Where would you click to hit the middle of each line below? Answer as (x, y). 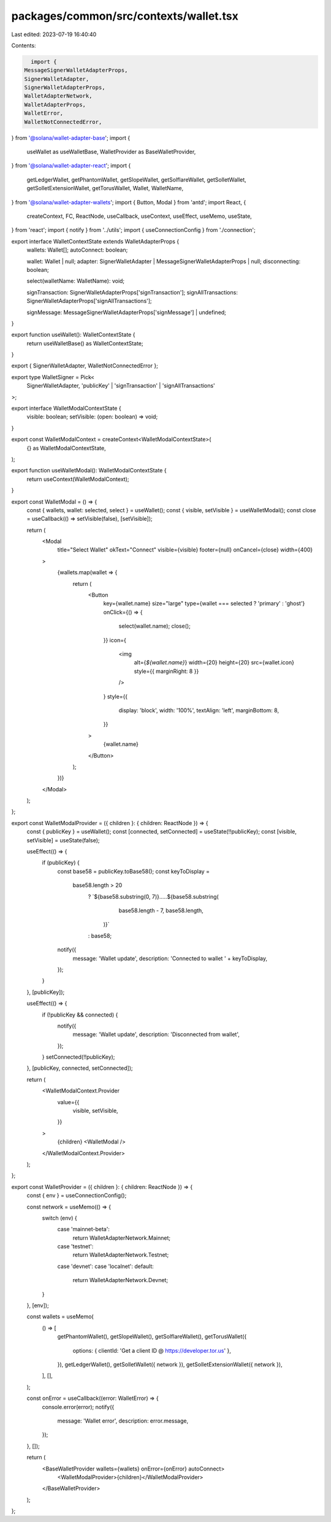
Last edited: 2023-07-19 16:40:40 (54, 34)
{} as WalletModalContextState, (67, 448)
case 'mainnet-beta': (84, 1229)
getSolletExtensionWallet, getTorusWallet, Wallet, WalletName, (105, 188)
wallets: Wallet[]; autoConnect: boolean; (77, 250)
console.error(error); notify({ (78, 1407)
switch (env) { (59, 1218)
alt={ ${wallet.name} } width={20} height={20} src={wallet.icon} (214, 663)
